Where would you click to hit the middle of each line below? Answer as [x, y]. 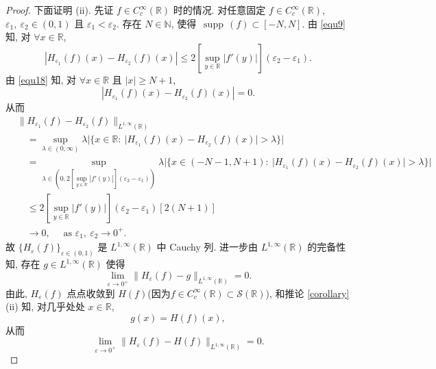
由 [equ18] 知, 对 [41, 79]
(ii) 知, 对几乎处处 [45, 306]
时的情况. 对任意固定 [219, 10]
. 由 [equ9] [324, 23]
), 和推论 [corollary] [307, 293]
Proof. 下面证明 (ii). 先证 [60, 10]
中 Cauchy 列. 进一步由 [207, 247]
